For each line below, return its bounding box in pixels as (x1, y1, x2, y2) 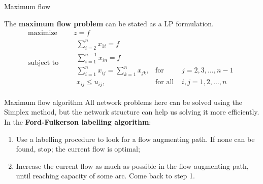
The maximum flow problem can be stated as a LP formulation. (4, 18, 214, 28)
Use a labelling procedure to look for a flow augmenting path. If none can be (16, 133, 255, 144)
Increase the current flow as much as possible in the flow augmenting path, (16, 160, 249, 171)
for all (155, 79, 174, 86)
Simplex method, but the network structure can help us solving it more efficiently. (4, 106, 259, 117)
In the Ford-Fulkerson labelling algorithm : (4, 116, 151, 127)
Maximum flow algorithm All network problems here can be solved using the (4, 96, 242, 107)
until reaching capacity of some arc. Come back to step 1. (16, 170, 195, 181)
